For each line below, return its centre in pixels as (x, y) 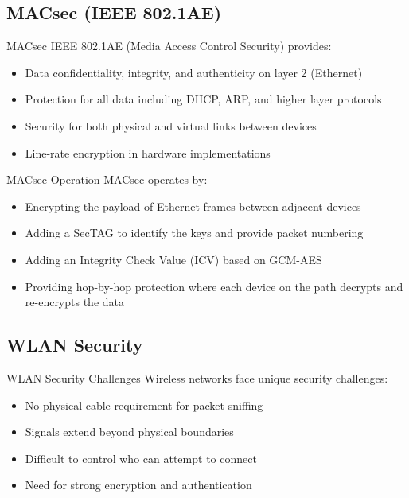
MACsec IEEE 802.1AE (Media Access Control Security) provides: (169, 46)
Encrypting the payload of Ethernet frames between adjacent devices (193, 206)
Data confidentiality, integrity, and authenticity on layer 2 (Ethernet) (194, 72)
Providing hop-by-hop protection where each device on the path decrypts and (214, 286)
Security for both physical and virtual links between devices (171, 125)
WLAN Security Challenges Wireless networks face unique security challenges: (197, 377)
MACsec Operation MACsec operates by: (107, 179)
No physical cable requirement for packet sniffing (144, 405)
